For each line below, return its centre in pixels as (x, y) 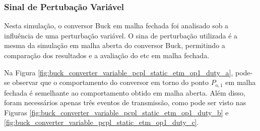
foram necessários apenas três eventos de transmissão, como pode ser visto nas (125, 102)
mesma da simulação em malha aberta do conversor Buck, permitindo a (115, 45)
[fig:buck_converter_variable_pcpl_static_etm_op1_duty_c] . (102, 122)
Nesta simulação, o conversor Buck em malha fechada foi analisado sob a (116, 26)
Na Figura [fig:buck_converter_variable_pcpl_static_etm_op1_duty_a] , (119, 72)
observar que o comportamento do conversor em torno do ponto (111, 82)
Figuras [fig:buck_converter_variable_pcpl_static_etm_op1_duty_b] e (116, 112)
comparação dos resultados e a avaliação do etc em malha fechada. (107, 55)
